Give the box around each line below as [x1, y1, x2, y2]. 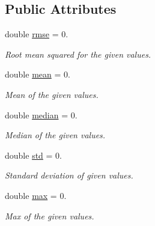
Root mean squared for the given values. [5, 47, 151, 60]
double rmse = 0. [5, 28, 68, 40]
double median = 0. [5, 108, 77, 121]
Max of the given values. [5, 209, 94, 222]
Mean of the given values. [5, 88, 99, 100]
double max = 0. [5, 189, 67, 201]
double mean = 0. [5, 68, 70, 81]
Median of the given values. [5, 129, 106, 141]
